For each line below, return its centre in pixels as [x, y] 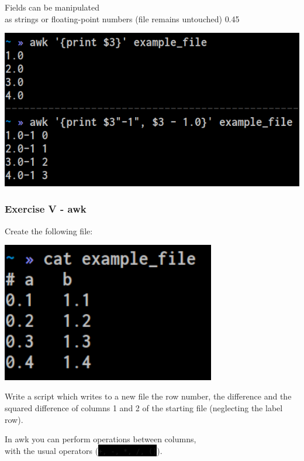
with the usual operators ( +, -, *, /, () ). [84, 450]
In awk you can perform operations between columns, [101, 439]
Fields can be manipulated [52, 7]
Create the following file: [49, 230]
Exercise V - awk [46, 209]
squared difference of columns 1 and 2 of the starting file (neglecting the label [144, 408]
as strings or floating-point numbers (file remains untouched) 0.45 [122, 18]
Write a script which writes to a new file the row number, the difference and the [148, 396]
